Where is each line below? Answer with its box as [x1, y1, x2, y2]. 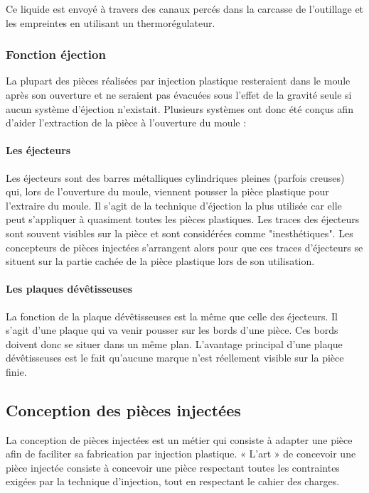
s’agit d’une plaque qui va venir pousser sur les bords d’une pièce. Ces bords [6, 323, 338, 337]
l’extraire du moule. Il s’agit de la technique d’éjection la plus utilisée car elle [6, 197, 342, 212]
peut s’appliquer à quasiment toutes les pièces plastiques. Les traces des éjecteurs [6, 212, 360, 227]
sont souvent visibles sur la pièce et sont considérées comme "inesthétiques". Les [6, 225, 353, 240]
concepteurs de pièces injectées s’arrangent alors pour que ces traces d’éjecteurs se [6, 239, 363, 254]
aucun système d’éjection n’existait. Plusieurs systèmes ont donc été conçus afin [6, 101, 353, 116]
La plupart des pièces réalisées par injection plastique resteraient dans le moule [6, 73, 351, 88]
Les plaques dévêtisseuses [6, 281, 133, 296]
